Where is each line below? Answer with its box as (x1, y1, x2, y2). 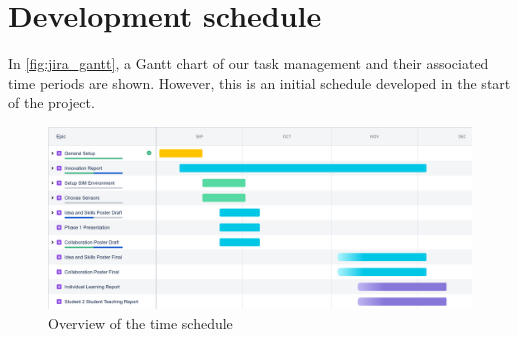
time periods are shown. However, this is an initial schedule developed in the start (8, 72, 511, 93)
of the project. (8, 92, 95, 113)
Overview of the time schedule (48, 312, 233, 333)
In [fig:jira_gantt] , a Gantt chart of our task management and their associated (8, 53, 489, 74)
